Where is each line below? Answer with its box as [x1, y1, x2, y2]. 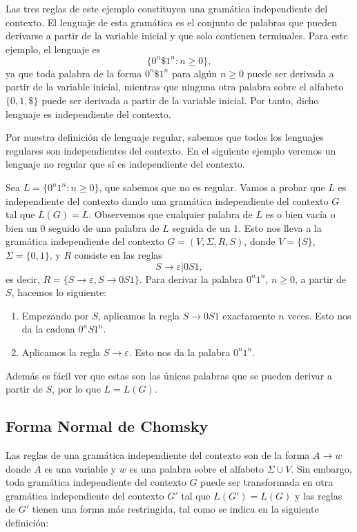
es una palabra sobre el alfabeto [129, 461, 264, 475]
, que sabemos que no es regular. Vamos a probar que [99, 180, 325, 195]
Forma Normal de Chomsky [6, 415, 209, 437]
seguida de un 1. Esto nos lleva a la [172, 220, 322, 235]
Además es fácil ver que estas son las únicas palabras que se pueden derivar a [6, 368, 332, 382]
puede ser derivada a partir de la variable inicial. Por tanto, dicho [41, 93, 319, 108]
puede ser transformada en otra [200, 475, 334, 489]
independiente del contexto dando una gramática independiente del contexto [6, 193, 329, 208]
